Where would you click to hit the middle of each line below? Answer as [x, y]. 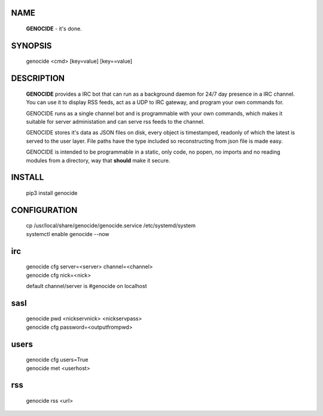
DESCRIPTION [38, 79]
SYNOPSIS [31, 46]
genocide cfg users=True [57, 360]
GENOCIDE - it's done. [54, 29]
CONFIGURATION [44, 210]
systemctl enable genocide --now [68, 234]
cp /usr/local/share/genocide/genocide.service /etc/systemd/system [111, 226]
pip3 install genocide [52, 193]
